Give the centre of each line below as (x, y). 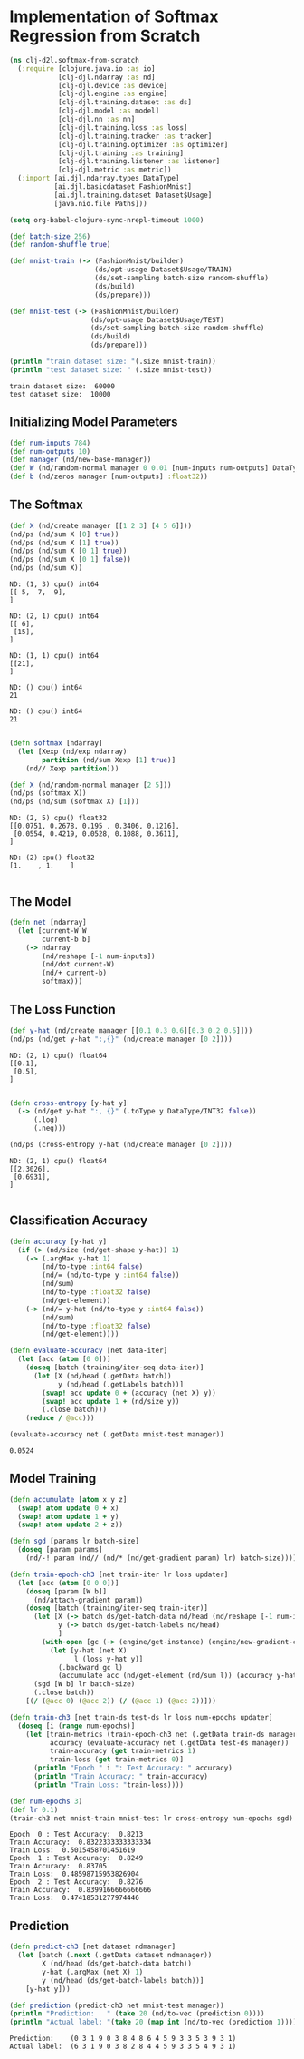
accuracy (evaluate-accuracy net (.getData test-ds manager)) (169, 1743)
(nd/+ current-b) (74, 973)
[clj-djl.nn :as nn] (96, 120)
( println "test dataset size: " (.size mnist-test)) (111, 369)
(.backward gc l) (90, 1667)
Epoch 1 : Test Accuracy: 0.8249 (76, 1858)
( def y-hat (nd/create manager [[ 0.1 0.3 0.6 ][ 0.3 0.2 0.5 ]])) (131, 1030)
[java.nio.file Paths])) (100, 203)
